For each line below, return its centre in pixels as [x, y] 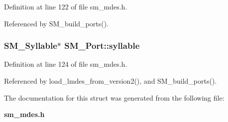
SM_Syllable [31, 46]
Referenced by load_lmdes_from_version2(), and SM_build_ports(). [111, 81]
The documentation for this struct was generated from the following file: [114, 97]
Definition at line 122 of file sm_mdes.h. [66, 6]
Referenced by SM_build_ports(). [56, 23]
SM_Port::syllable [102, 46]
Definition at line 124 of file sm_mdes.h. [66, 64]
